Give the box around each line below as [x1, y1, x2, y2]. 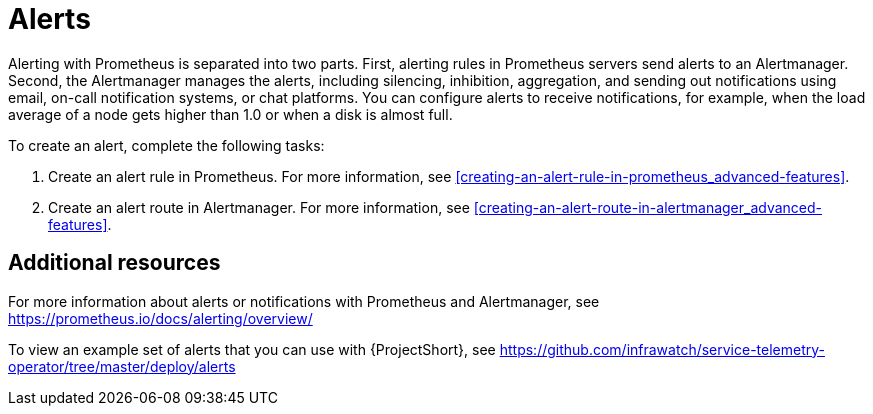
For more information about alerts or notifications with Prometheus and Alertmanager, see [8, 292, 600, 310]
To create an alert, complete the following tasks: [8, 136, 325, 154]
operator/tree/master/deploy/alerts [8, 357, 236, 375]
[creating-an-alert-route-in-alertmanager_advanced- [473, 198, 823, 216]
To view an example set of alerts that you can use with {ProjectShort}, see [8, 340, 496, 358]
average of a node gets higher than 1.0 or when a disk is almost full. [8, 105, 453, 123]
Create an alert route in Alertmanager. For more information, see [48, 198, 470, 216]
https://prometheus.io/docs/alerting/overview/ [8, 309, 313, 327]
